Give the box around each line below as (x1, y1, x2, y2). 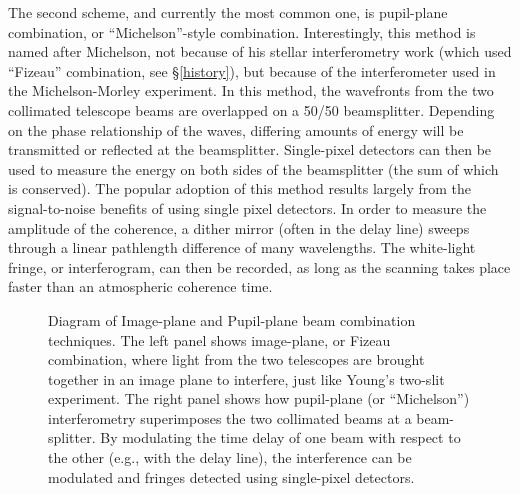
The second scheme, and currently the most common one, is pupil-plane (8, 2, 448, 22)
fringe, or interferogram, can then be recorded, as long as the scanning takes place (8, 256, 511, 277)
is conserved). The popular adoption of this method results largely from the (8, 178, 471, 199)
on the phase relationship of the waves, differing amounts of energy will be (8, 119, 464, 140)
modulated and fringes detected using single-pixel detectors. (48, 466, 415, 487)
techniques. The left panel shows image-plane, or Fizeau (48, 329, 391, 350)
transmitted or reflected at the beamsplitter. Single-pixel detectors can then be (8, 139, 492, 160)
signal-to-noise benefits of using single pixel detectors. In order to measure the (8, 197, 487, 218)
